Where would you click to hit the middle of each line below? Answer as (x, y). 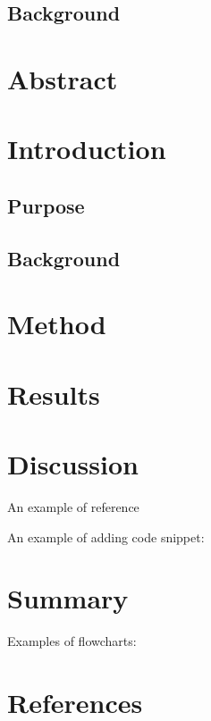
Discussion (73, 464)
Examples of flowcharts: (72, 641)
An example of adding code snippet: (106, 537)
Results (54, 394)
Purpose (46, 205)
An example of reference (73, 506)
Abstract (63, 78)
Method (57, 324)
